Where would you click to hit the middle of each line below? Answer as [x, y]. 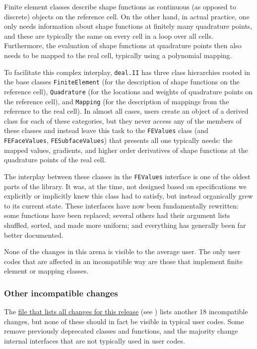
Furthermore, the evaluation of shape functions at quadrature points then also [123, 45]
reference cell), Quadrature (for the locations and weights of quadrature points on [128, 91]
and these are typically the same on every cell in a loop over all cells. [109, 35]
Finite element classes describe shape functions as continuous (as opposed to [120, 6]
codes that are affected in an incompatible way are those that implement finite [123, 261]
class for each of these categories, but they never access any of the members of [123, 120]
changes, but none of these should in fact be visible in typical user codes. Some [124, 321]
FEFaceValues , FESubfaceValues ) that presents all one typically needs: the [118, 140]
